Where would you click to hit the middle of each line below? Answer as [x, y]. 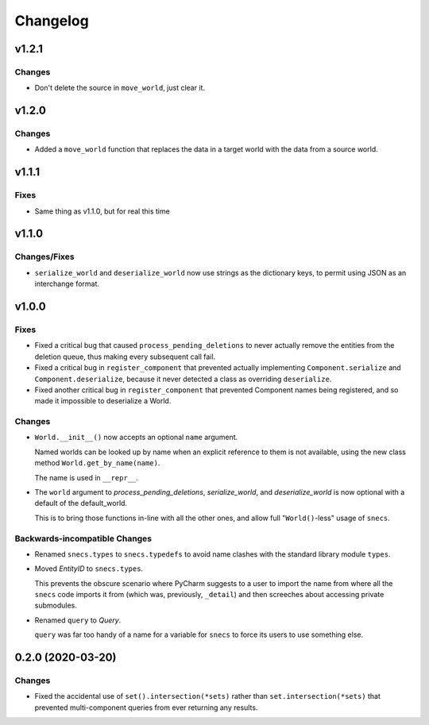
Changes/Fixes [44, 256]
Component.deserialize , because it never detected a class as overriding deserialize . [183, 379]
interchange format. [67, 284]
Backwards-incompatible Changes [83, 538]
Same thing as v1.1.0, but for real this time [102, 211]
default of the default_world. [81, 503]
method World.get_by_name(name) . [97, 463]
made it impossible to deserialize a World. [103, 401]
